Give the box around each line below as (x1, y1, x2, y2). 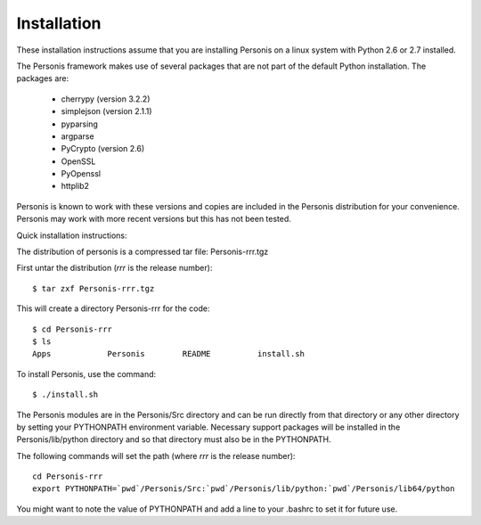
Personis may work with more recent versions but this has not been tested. (16, 214, 291, 225)
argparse (61, 130, 94, 142)
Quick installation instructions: (16, 230, 128, 241)
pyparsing (61, 119, 98, 129)
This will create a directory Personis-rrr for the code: (16, 303, 210, 314)
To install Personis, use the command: (16, 368, 157, 379)
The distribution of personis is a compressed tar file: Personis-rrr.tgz (16, 246, 269, 258)
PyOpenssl (61, 168, 102, 179)
